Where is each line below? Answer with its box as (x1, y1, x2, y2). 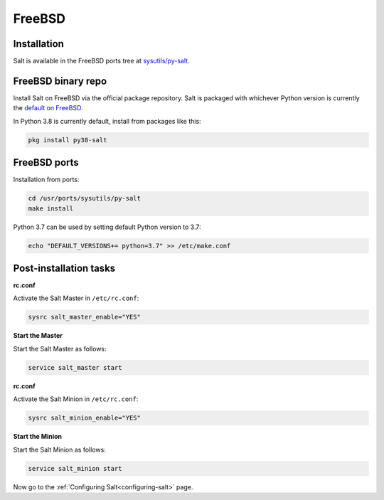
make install (28, 204, 74, 213)
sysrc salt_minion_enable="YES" (28, 414, 142, 422)
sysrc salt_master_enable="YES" (28, 313, 142, 321)
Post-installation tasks (13, 262, 116, 274)
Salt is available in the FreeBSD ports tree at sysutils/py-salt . (13, 57, 190, 65)
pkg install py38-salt (28, 136, 107, 144)
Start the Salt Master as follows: (13, 344, 107, 353)
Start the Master (13, 331, 63, 340)
